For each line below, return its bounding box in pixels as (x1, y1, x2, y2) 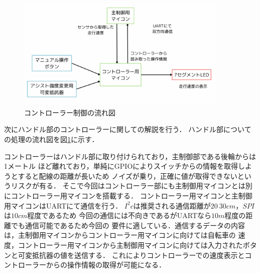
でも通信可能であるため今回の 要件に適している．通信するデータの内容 (11, 220, 245, 230)
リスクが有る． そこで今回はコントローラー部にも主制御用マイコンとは (11, 180, 245, 191)
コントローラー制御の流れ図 (24, 107, 115, 117)
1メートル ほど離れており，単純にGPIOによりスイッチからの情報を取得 (4, 161, 238, 171)
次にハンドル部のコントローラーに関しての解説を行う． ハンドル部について (4, 124, 251, 134)
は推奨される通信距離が (133, 200, 211, 211)
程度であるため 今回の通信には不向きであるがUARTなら (27, 210, 211, 221)
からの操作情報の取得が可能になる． (46, 259, 166, 270)
